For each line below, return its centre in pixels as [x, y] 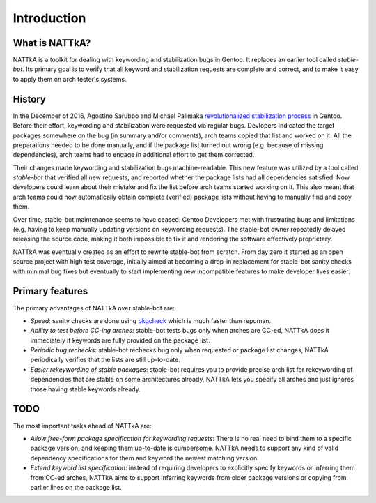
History [30, 99]
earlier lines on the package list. [76, 487]
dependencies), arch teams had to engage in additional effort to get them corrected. [134, 155]
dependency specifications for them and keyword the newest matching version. [144, 458]
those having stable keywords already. [85, 389]
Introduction [49, 18]
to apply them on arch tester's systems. [70, 79]
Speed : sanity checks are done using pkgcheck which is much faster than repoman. [151, 320]
